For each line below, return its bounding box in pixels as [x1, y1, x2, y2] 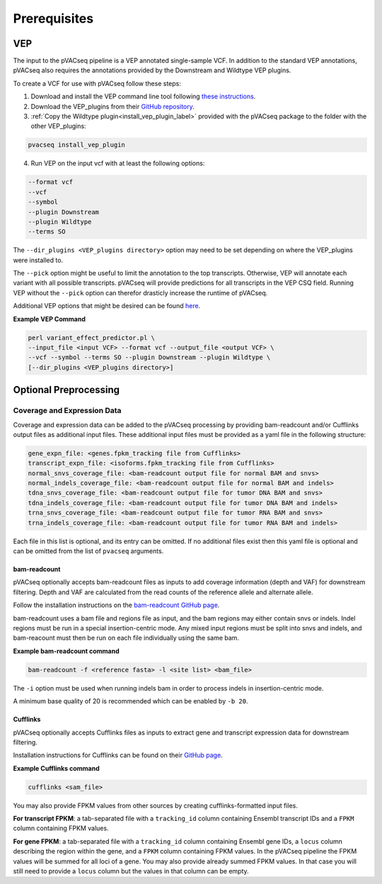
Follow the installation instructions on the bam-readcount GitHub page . [13, 601, 220, 609]
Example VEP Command [13, 314, 86, 323]
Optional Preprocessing [13, 384, 120, 396]
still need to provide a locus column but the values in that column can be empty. [13, 867, 249, 875]
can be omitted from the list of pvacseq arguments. [13, 547, 164, 555]
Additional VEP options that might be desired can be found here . [13, 302, 201, 310]
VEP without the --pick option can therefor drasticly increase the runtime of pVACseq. [13, 288, 268, 297]
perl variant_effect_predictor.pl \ [28, 334, 156, 341]
